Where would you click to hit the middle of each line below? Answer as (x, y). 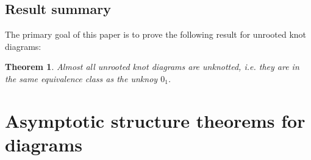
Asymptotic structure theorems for (155, 120)
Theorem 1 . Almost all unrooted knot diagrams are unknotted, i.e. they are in (152, 67)
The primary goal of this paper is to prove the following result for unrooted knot (156, 34)
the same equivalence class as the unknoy (81, 78)
